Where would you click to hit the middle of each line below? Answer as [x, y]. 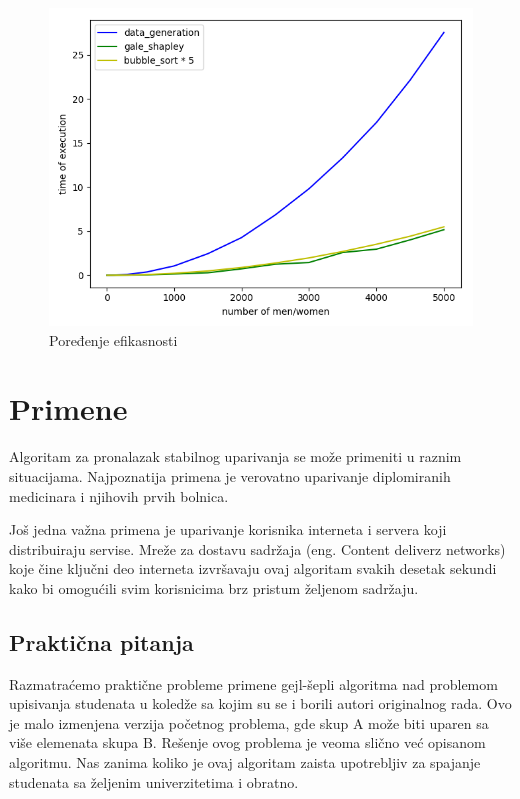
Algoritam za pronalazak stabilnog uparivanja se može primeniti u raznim [235, 456]
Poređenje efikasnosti [113, 339]
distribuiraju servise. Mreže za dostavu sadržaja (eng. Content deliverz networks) [257, 548]
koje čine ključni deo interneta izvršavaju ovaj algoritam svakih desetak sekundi [253, 568]
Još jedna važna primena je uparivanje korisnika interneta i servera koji [228, 529]
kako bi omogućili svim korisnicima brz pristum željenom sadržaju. [214, 587]
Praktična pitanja [101, 641]
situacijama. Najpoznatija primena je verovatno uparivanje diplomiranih [230, 475]
